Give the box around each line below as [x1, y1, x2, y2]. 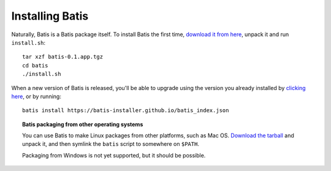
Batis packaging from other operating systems [22, 120, 143, 128]
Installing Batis [11, 9, 89, 23]
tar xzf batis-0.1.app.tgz [22, 53, 104, 61]
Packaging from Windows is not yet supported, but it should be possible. [22, 151, 206, 159]
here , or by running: [11, 93, 61, 100]
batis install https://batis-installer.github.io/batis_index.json [22, 107, 229, 114]
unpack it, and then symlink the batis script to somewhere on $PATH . [22, 140, 199, 148]
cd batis [22, 62, 48, 69]
